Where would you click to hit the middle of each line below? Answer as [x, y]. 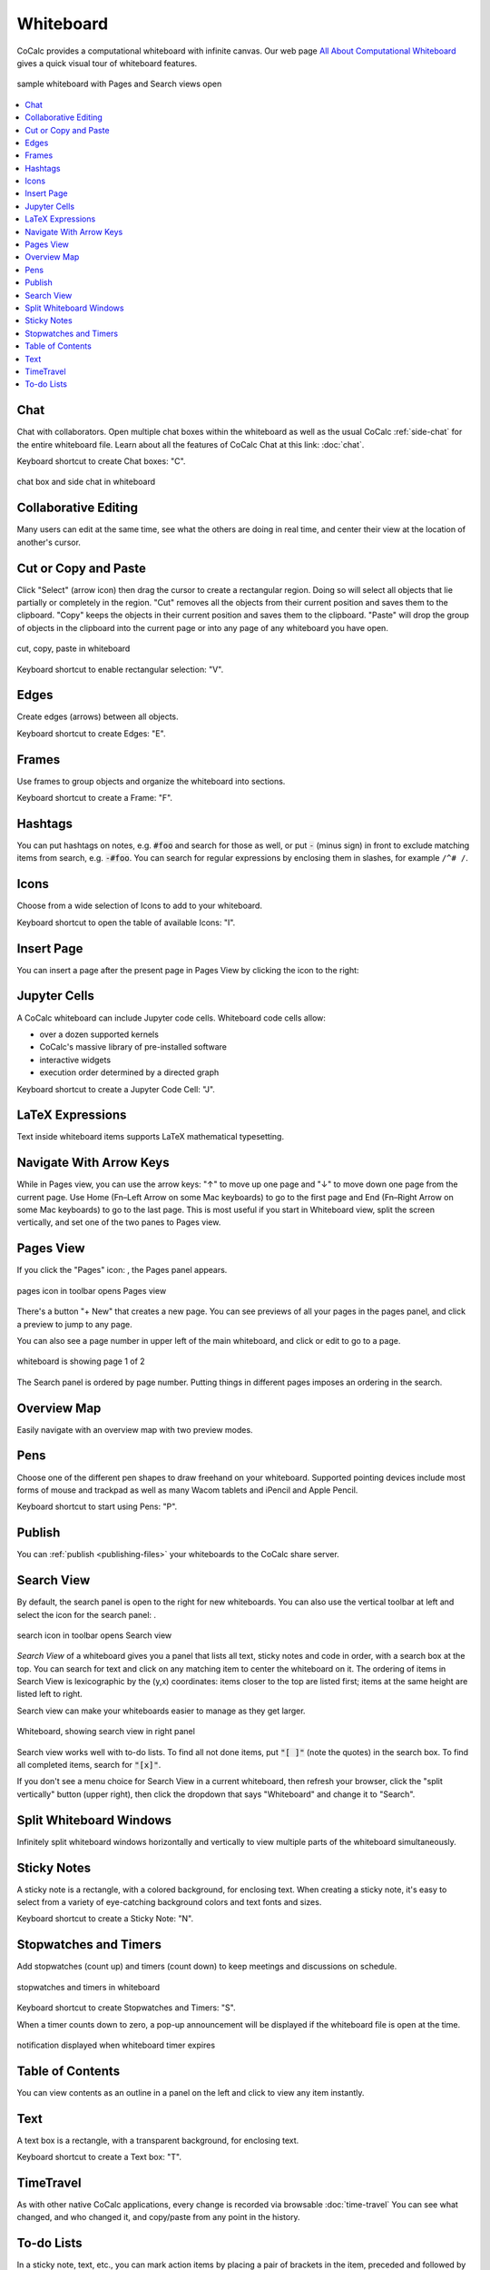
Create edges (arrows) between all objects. [98, 716]
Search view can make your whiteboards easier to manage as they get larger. [161, 1711]
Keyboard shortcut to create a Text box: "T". [99, 2157]
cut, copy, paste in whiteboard [73, 648]
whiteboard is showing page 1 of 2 [81, 1361]
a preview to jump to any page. [74, 1324]
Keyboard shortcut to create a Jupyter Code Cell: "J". [116, 1089]
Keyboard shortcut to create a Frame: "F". [94, 798]
